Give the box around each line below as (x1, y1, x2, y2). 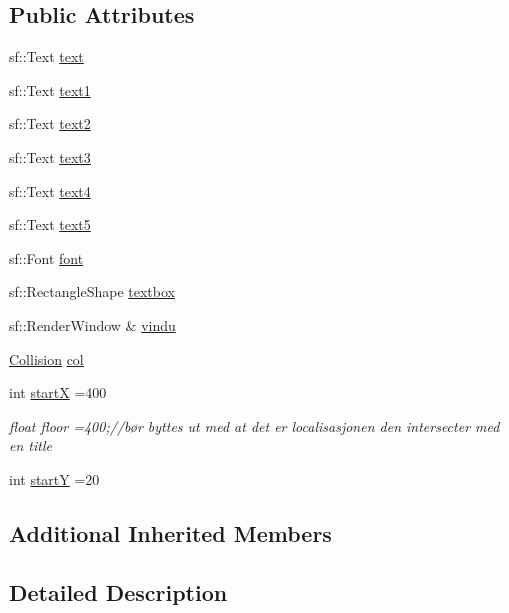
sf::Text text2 (9, 113, 91, 134)
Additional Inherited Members (9, 517, 332, 548)
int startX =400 (9, 382, 107, 403)
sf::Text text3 (9, 146, 91, 167)
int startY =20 (9, 468, 100, 489)
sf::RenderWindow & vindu (9, 314, 176, 335)
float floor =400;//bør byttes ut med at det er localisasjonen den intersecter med (9, 415, 500, 436)
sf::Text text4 (9, 180, 91, 201)
